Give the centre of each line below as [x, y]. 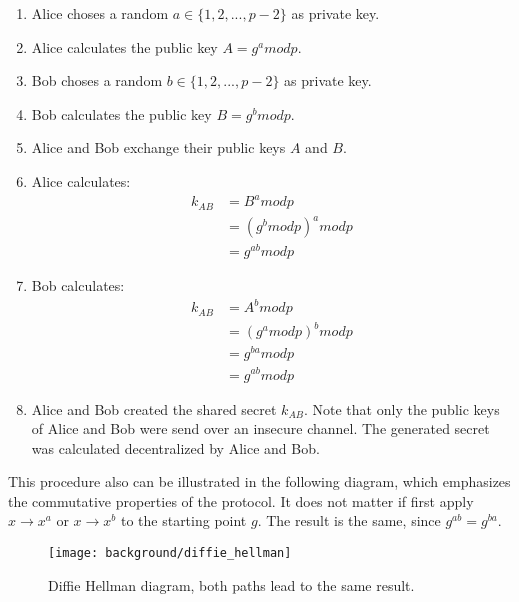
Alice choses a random [100, 13]
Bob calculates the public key [121, 113]
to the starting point [183, 520]
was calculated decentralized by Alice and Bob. [175, 447]
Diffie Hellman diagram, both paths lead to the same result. [231, 584]
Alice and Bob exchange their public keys [158, 147]
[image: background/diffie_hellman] [170, 553]
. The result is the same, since [349, 520]
